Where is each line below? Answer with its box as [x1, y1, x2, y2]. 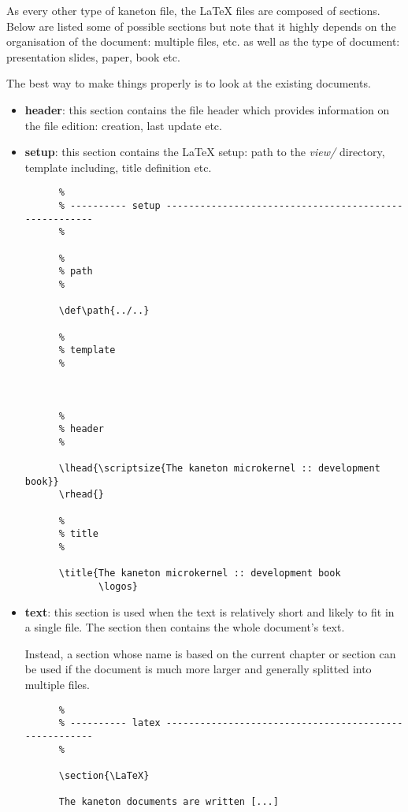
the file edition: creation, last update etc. [24, 117, 222, 133]
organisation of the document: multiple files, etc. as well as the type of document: [6, 33, 400, 50]
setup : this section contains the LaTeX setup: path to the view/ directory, [24, 143, 385, 160]
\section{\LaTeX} [58, 769, 150, 781]
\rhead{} [58, 489, 105, 501]
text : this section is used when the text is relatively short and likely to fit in [24, 603, 395, 620]
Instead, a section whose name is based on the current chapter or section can [24, 645, 396, 661]
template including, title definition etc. [24, 158, 212, 175]
